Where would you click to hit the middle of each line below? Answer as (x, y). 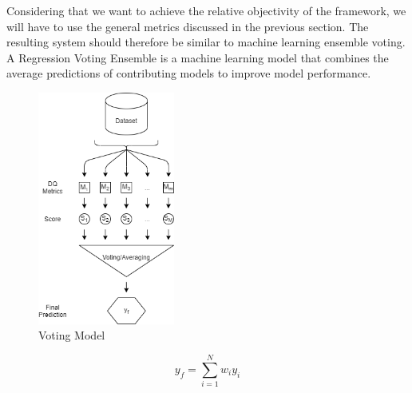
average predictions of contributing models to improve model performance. (189, 73)
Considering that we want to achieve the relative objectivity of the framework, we (206, 10)
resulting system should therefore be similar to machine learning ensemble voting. (206, 42)
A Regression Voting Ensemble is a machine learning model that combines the (198, 57)
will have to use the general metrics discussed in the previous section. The (188, 26)
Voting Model (72, 335)
